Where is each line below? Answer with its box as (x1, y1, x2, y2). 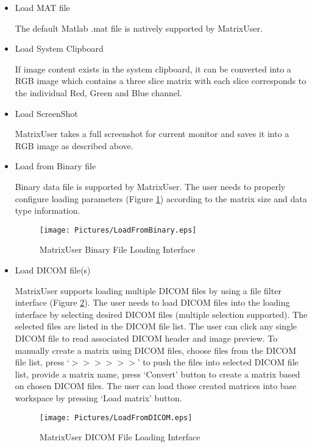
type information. (15, 204, 80, 217)
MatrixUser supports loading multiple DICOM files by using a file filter (15, 284, 282, 297)
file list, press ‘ (15, 356, 69, 368)
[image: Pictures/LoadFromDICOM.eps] (39, 413, 193, 422)
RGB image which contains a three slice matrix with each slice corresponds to (15, 74, 307, 87)
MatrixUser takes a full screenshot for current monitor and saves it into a (15, 127, 289, 140)
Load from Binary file (15, 160, 96, 172)
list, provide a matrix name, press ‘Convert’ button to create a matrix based (15, 367, 300, 380)
